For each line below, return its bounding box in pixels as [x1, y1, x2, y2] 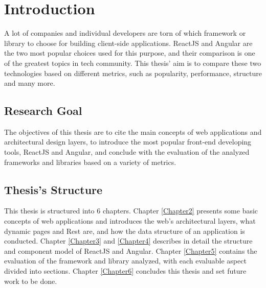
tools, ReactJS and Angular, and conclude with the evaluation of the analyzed [4, 147, 250, 157]
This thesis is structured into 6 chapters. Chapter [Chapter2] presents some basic [4, 205, 258, 216]
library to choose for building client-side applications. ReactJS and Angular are [4, 37, 253, 48]
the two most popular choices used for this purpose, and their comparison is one [4, 47, 255, 58]
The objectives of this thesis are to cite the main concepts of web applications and [4, 126, 262, 137]
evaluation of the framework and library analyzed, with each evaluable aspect [4, 255, 247, 266]
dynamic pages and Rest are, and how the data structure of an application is [4, 225, 245, 236]
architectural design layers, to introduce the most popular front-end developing [4, 136, 252, 147]
